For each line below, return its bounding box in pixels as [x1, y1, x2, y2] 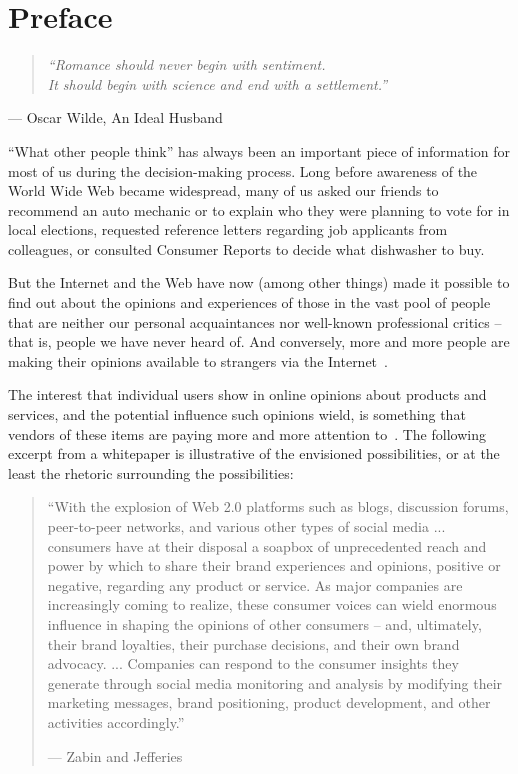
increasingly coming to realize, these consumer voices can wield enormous [47, 594, 497, 615]
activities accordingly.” [47, 711, 185, 732]
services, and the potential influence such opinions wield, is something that [8, 404, 466, 425]
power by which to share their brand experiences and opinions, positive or [47, 555, 501, 576]
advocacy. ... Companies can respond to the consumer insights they [47, 653, 459, 674]
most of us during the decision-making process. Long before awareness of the [8, 160, 478, 181]
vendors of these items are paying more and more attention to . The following [8, 423, 486, 444]
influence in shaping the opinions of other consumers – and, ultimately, [47, 613, 482, 634]
